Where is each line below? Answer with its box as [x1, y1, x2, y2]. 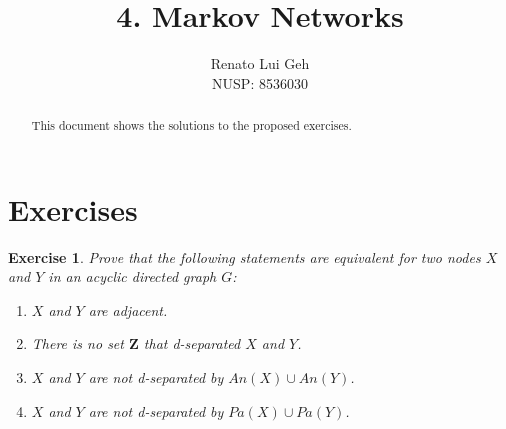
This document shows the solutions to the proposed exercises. [31, 117, 352, 134]
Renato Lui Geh [210, 53, 310, 74]
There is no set [31, 333, 124, 354]
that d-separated [143, 333, 241, 354]
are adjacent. [88, 299, 168, 320]
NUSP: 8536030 [212, 72, 308, 93]
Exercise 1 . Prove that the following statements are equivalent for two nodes [8, 246, 481, 267]
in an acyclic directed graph [48, 266, 217, 287]
